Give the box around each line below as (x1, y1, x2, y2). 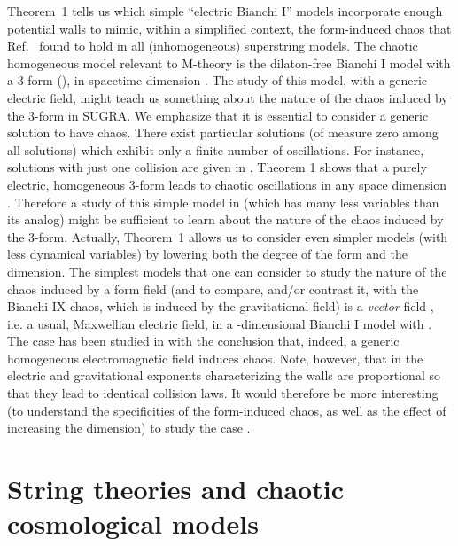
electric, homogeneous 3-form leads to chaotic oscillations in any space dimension (7, 175, 446, 193)
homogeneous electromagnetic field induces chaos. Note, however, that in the (7, 348, 423, 367)
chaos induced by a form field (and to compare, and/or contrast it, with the (7, 279, 419, 298)
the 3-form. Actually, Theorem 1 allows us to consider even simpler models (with (7, 227, 448, 246)
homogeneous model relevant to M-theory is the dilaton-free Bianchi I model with (7, 53, 451, 72)
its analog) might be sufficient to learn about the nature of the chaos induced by (7, 210, 444, 229)
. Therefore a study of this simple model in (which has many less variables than (7, 192, 439, 211)
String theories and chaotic (7, 471, 344, 507)
